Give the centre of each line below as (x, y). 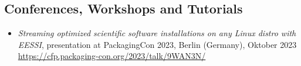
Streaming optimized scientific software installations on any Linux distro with (157, 33)
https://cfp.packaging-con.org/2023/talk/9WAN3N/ (112, 56)
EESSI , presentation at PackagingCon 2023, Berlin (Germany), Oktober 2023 (157, 44)
